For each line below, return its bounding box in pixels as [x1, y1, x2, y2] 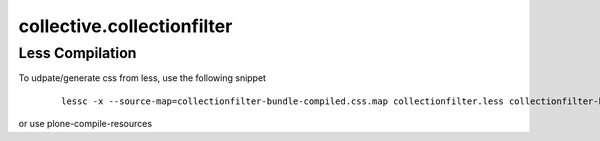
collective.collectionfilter [18, 15, 233, 37]
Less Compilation [18, 44, 137, 62]
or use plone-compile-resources [18, 118, 153, 130]
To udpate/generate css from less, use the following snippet [18, 72, 267, 84]
